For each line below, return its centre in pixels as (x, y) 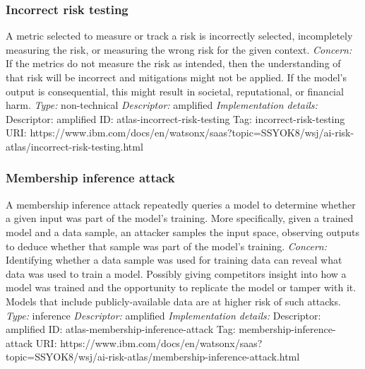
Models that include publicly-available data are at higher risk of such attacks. (173, 301)
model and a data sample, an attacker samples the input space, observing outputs (183, 232)
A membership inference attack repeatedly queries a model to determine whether (181, 204)
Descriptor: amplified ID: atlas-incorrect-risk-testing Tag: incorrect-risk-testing (175, 118)
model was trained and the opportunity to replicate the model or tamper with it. (181, 287)
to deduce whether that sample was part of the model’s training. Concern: (167, 246)
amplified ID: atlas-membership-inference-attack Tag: (121, 329)
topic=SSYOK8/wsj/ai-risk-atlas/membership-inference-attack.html (153, 357)
